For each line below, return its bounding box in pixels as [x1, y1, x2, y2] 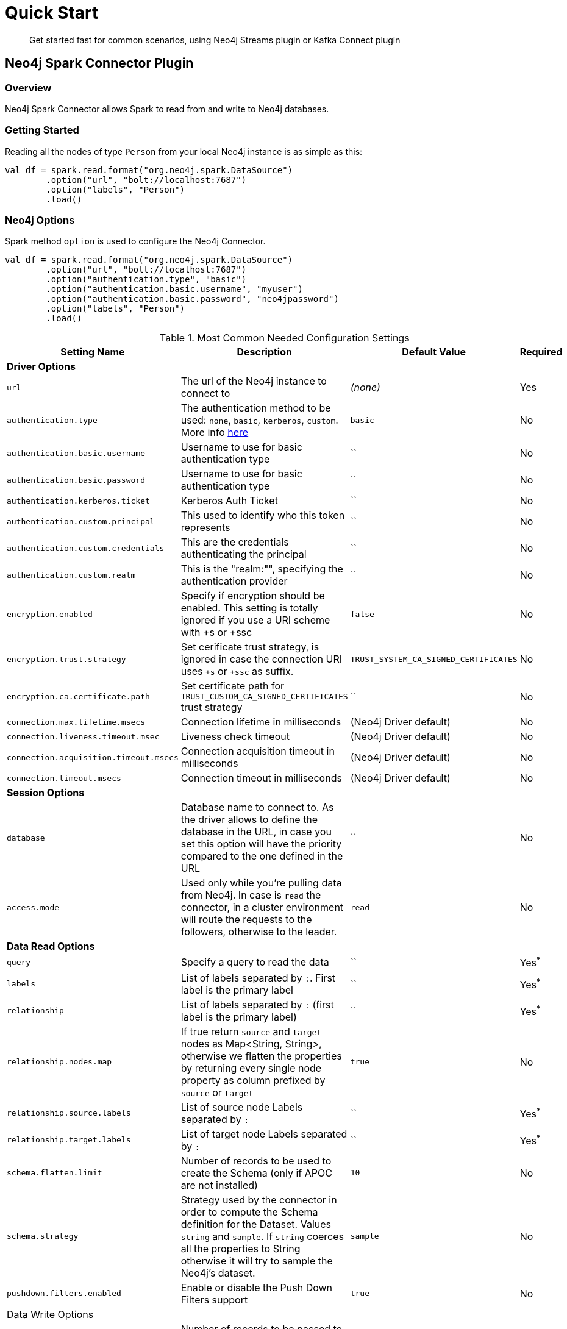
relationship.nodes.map [7, 1057, 112, 1067]
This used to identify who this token [180, 509, 345, 522]
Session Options [7, 786, 85, 799]
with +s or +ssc [180, 626, 252, 639]
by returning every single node [180, 1061, 322, 1074]
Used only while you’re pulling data [180, 877, 342, 889]
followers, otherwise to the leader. [180, 925, 337, 938]
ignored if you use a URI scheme [180, 614, 330, 627]
